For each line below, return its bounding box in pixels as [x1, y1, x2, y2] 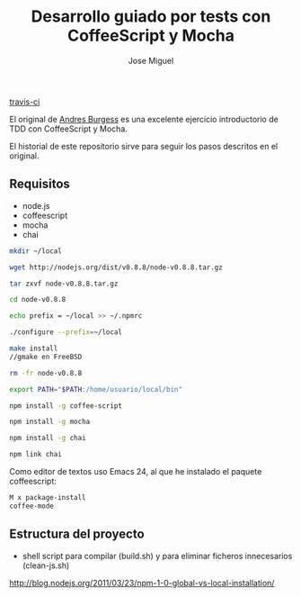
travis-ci [9, 96, 40, 107]
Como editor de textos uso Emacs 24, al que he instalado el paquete [9, 466, 262, 476]
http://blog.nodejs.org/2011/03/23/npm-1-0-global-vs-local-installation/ [9, 577, 275, 588]
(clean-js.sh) [22, 560, 70, 571]
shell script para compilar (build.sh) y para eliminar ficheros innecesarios [22, 550, 293, 561]
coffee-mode [9, 502, 54, 511]
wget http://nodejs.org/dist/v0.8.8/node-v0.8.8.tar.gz [9, 263, 223, 272]
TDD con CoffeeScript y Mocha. [9, 123, 128, 134]
